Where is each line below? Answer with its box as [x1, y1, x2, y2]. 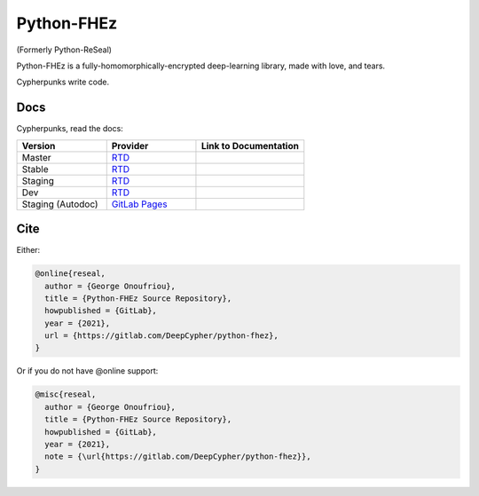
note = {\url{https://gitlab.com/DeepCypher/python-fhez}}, [44, 452, 311, 461]
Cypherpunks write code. [16, 76, 110, 88]
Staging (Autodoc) [21, 198, 98, 210]
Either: [16, 245, 41, 256]
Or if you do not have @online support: [16, 366, 159, 376]
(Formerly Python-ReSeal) [16, 44, 113, 55]
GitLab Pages [111, 198, 168, 210]
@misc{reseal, [35, 390, 97, 399]
